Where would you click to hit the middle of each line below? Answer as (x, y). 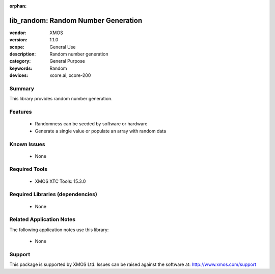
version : (18, 40)
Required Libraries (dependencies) (53, 195)
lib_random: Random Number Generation (76, 20)
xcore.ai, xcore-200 (70, 75)
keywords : (21, 68)
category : (20, 61)
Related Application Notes (43, 220)
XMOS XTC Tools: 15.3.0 (60, 181)
